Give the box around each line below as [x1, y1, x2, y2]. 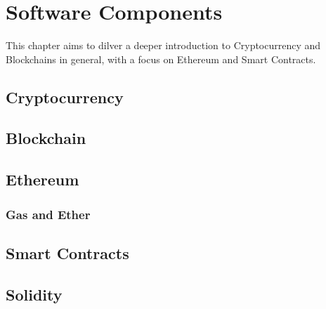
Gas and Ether [6, 205, 91, 223]
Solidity [6, 283, 63, 305]
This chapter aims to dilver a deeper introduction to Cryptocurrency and [6, 38, 321, 53]
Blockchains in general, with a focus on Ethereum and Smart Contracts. [6, 51, 316, 66]
